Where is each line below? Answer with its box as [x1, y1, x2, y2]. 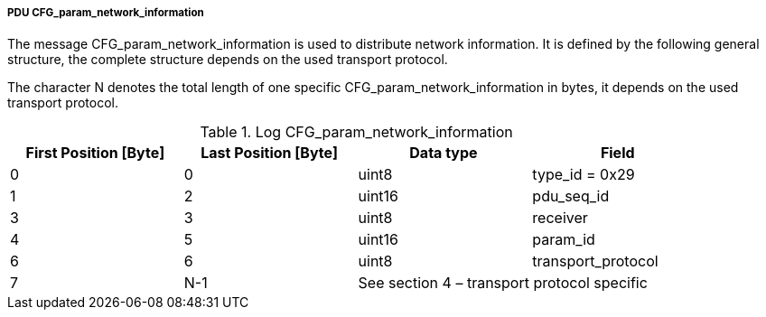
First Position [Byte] [25, 144, 165, 163]
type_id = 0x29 [532, 165, 635, 184]
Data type [409, 144, 478, 163]
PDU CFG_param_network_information [7, 6, 204, 19]
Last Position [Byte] [201, 144, 339, 163]
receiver [532, 209, 588, 228]
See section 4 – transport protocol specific [358, 274, 648, 293]
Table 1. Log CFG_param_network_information [200, 123, 513, 142]
